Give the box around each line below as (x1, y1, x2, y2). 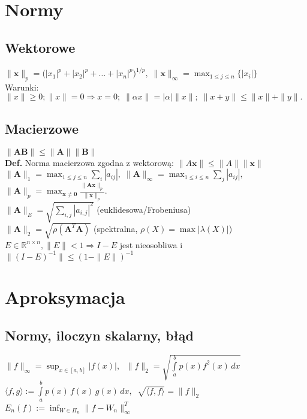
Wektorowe (5, 38, 76, 56)
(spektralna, (94, 222, 138, 234)
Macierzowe (5, 119, 79, 137)
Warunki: (5, 80, 39, 93)
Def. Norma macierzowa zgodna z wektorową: (5, 156, 174, 168)
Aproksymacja (5, 284, 125, 309)
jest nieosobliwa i (119, 238, 183, 251)
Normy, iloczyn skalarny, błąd (5, 325, 194, 344)
